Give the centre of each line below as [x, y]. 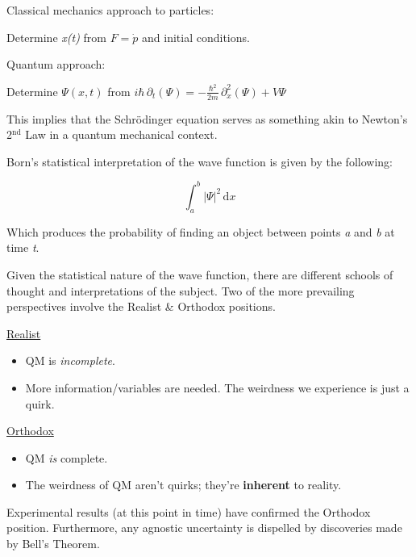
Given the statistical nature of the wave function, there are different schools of [200, 274]
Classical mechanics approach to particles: [110, 10]
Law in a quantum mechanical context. [121, 134]
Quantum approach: [56, 64]
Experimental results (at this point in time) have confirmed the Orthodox [189, 511]
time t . [23, 247]
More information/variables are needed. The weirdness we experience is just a [217, 387]
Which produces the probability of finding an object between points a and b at [201, 231]
